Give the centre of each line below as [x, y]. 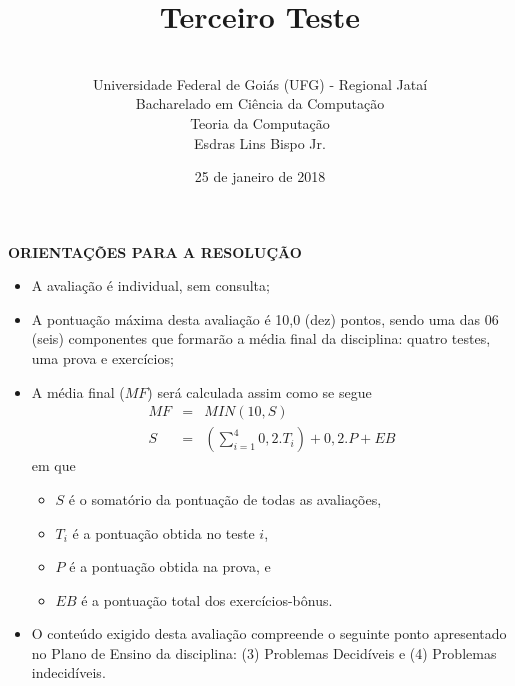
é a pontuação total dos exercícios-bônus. [207, 599]
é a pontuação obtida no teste [163, 532]
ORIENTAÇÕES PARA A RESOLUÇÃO [155, 251]
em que [53, 465]
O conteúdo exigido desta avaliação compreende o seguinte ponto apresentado [269, 633]
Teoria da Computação [260, 122]
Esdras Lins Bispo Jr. [260, 142]
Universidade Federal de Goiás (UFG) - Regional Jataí [260, 83]
